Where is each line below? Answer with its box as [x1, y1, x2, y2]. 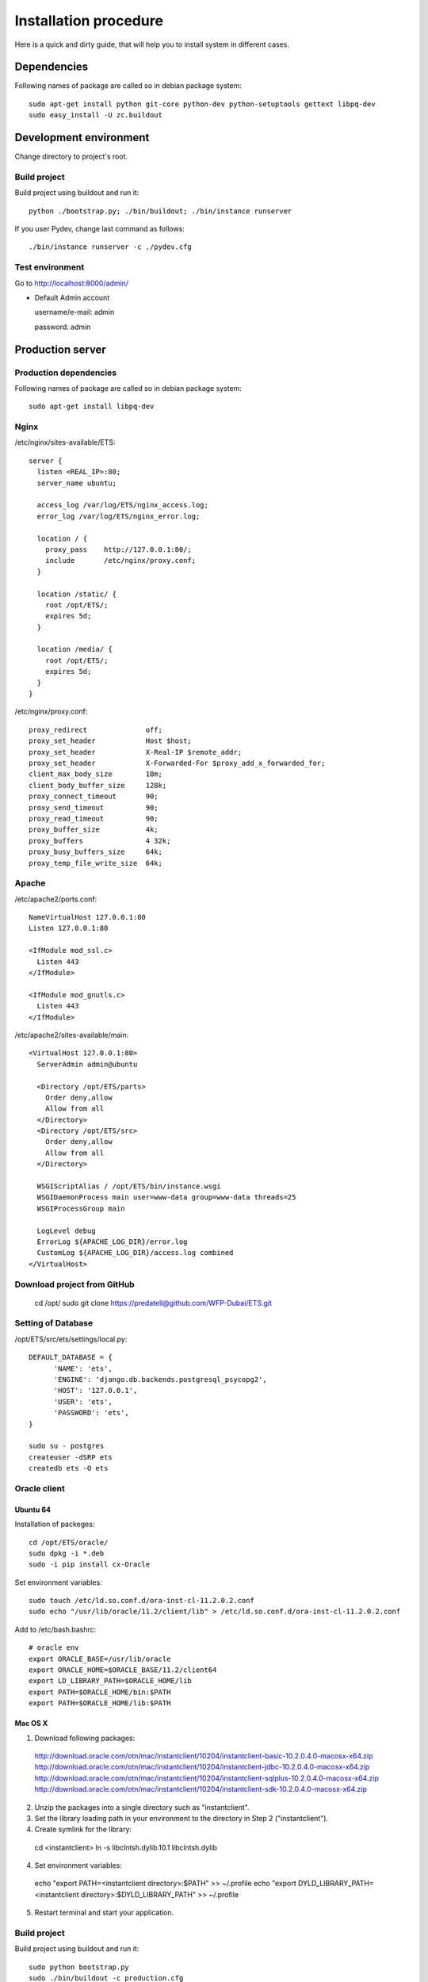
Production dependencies [14, 367, 117, 378]
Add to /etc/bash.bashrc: [14, 1624, 97, 1634]
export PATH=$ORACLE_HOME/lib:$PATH [29, 1699, 171, 1708]
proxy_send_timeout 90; [29, 803, 159, 812]
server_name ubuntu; [36, 478, 117, 488]
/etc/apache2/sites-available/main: [14, 1030, 129, 1039]
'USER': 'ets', [53, 1397, 113, 1406]
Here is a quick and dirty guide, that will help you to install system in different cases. [14, 40, 289, 49]
